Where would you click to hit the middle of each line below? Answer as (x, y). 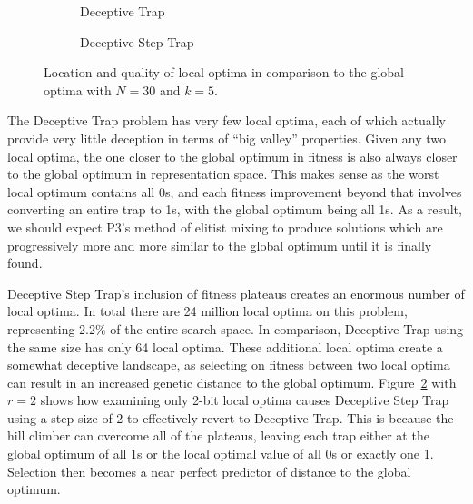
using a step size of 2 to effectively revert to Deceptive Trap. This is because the (231, 417)
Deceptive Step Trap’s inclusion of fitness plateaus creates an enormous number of (236, 293)
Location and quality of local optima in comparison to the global (224, 72)
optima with (78, 89)
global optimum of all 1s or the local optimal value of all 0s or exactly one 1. (221, 454)
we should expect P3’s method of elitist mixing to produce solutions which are (225, 227)
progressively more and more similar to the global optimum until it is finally (220, 245)
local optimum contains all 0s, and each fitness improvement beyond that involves (235, 191)
